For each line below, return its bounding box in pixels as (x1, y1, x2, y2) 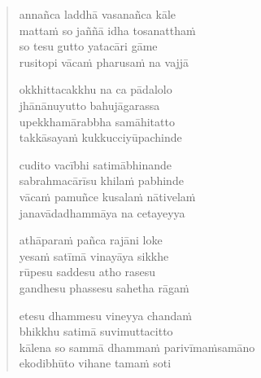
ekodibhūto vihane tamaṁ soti (19, 354, 172, 371)
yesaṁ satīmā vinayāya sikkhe (19, 247, 169, 264)
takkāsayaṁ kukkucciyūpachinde (19, 129, 182, 146)
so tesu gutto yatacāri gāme (19, 37, 158, 55)
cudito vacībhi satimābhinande (19, 156, 172, 173)
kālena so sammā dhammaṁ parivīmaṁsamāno (19, 338, 255, 355)
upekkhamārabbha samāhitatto (19, 112, 175, 130)
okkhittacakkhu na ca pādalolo (19, 81, 172, 98)
